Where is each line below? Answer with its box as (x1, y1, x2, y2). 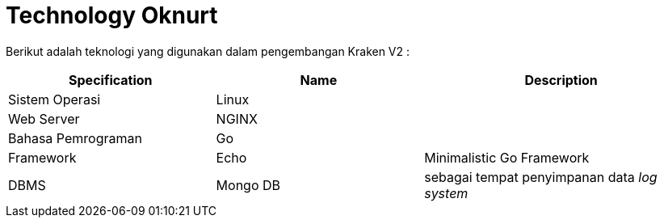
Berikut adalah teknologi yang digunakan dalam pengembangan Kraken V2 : (6, 44, 410, 58)
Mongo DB (216, 176, 281, 193)
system (424, 184, 469, 201)
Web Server (8, 110, 80, 127)
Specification (69, 71, 153, 88)
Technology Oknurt (6, 2, 218, 29)
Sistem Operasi (8, 91, 101, 108)
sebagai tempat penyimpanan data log (424, 168, 658, 185)
